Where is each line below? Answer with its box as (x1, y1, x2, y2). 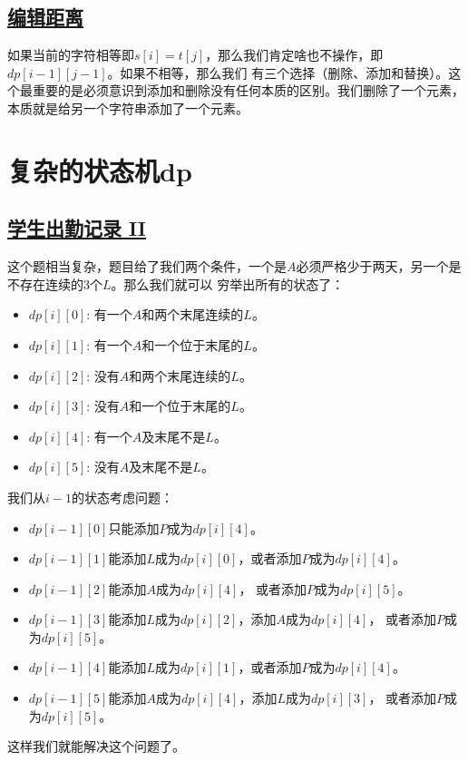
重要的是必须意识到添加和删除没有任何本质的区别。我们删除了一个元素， (32, 81, 464, 100)
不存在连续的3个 (7, 274, 102, 293)
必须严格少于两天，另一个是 (296, 257, 462, 276)
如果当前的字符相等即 (7, 45, 134, 64)
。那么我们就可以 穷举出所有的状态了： (111, 274, 345, 293)
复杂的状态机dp (7, 151, 192, 189)
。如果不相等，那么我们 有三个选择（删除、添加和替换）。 (107, 63, 449, 82)
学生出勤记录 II (7, 214, 147, 242)
